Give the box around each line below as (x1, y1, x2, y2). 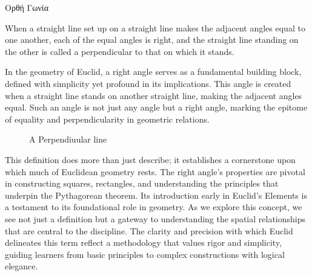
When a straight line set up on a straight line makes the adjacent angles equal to (5, 21, 305, 34)
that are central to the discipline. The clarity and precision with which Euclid (5, 224, 293, 237)
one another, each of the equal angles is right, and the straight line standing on (5, 33, 299, 46)
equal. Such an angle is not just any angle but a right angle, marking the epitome (5, 101, 308, 114)
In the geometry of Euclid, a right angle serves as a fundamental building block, (5, 65, 302, 78)
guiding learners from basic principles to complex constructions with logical (5, 248, 285, 260)
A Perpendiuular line (29, 133, 107, 146)
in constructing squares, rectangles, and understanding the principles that (5, 177, 279, 190)
